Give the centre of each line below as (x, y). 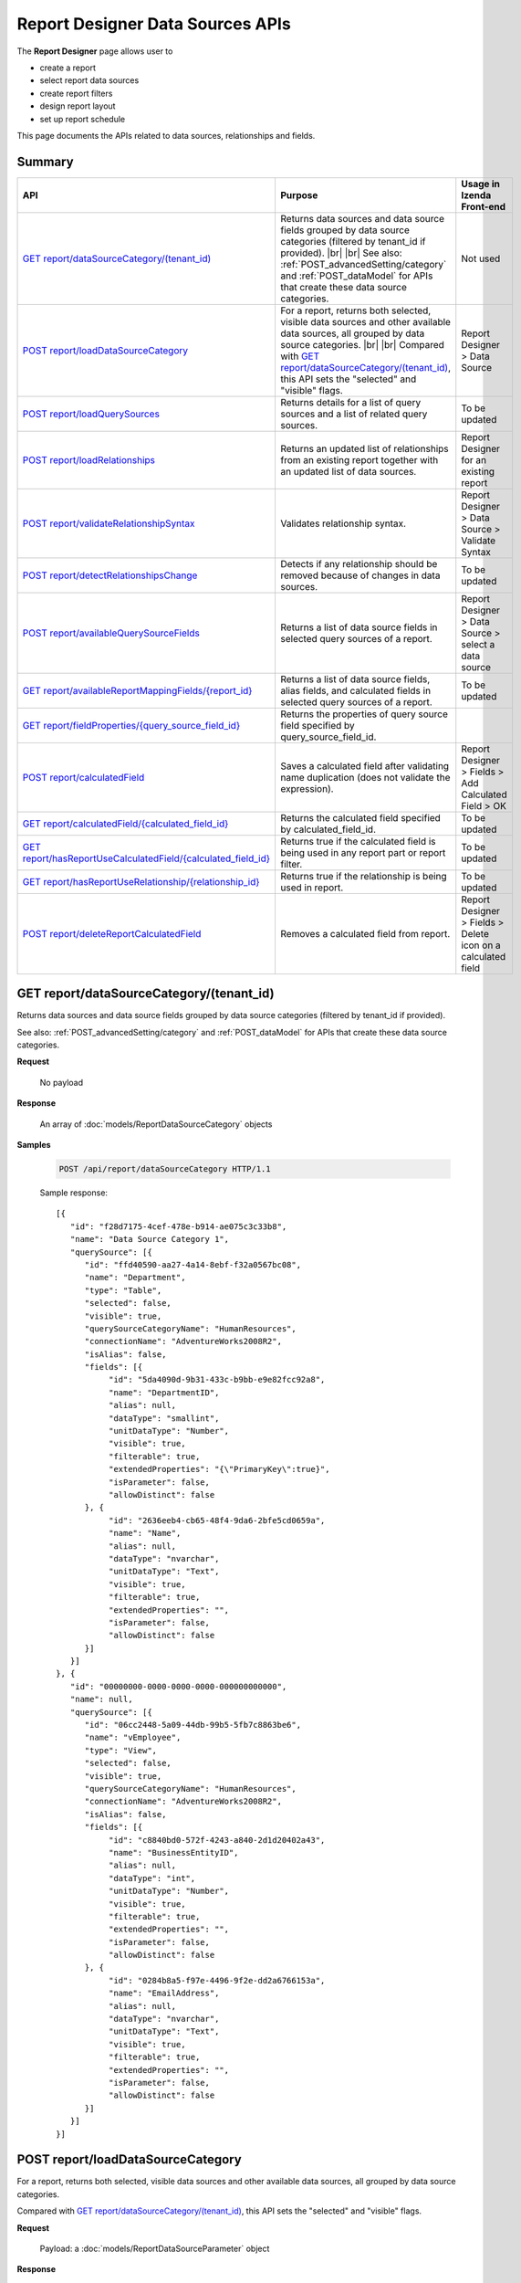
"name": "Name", (145, 1533)
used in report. (312, 888)
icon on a (481, 945)
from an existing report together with (359, 459)
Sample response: (74, 1193)
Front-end (484, 206)
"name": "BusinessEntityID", (173, 1852)
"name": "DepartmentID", (164, 1392)
